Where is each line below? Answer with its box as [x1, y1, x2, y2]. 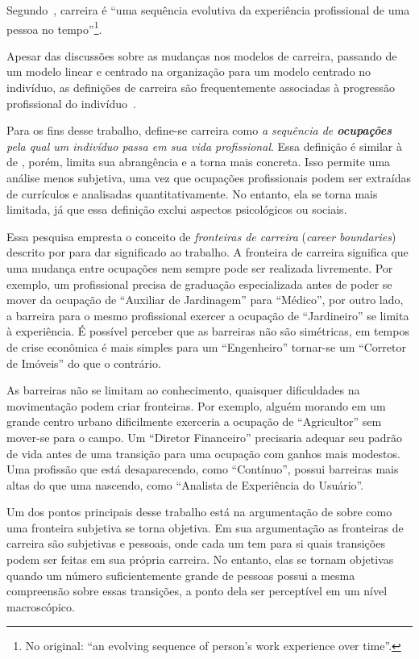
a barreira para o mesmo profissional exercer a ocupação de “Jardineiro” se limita [6, 307, 409, 323]
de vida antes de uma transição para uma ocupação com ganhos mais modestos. [6, 444, 400, 461]
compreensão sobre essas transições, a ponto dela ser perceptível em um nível [6, 582, 388, 599]
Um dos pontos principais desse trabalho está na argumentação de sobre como [6, 503, 392, 520]
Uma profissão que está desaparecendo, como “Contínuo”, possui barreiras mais [6, 461, 399, 478]
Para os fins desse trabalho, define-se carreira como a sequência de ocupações [6, 122, 392, 139]
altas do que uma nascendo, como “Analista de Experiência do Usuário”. [6, 476, 364, 493]
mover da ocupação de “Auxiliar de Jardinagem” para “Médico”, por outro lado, [6, 291, 404, 308]
